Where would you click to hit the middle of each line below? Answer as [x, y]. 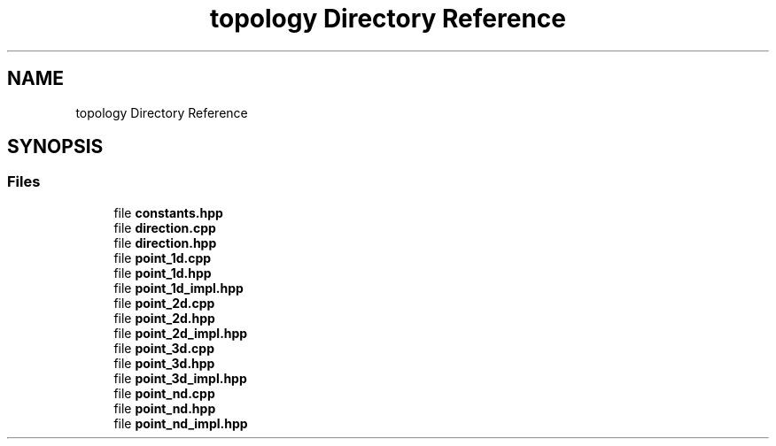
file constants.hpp [168, 212]
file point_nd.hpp [165, 408]
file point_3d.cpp [164, 348]
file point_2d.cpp [164, 303]
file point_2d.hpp [164, 318]
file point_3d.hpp [164, 363]
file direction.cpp [165, 227]
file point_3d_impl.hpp [180, 378]
